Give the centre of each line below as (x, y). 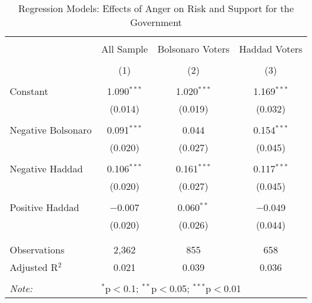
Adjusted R (34, 267)
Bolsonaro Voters (193, 49)
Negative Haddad (46, 168)
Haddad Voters (271, 49)
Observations (37, 249)
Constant (29, 91)
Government (156, 22)
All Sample (125, 49)
